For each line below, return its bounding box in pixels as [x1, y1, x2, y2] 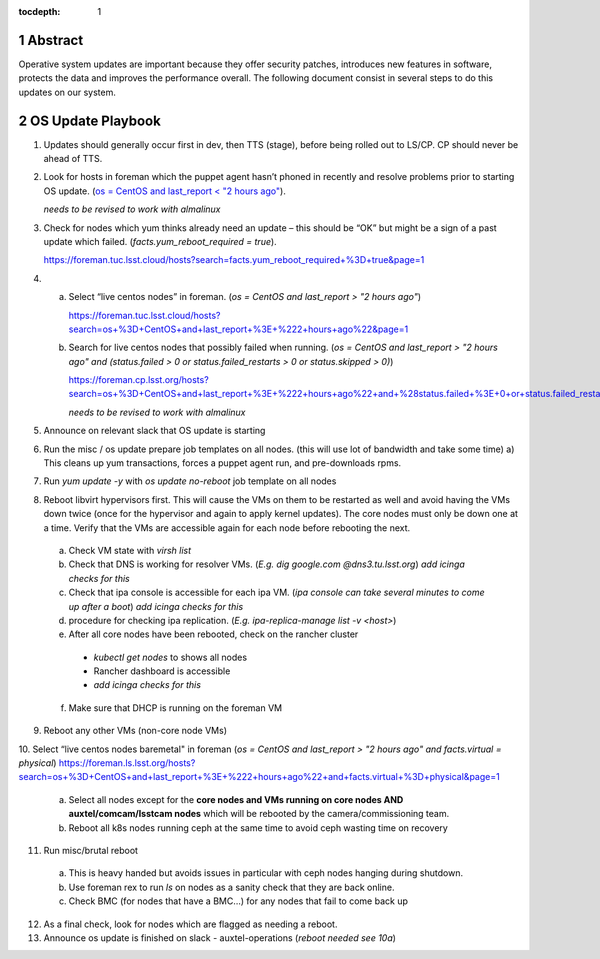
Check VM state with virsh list [68, 544, 192, 556]
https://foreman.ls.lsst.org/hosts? [58, 757, 196, 769]
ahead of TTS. [43, 152, 103, 164]
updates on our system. [18, 86, 117, 98]
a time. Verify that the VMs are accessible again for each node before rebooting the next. [43, 521, 411, 534]
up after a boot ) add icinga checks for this [68, 600, 244, 612]
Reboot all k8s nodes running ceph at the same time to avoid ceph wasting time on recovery [68, 821, 449, 834]
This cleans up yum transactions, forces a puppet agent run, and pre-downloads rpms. [43, 457, 402, 469]
